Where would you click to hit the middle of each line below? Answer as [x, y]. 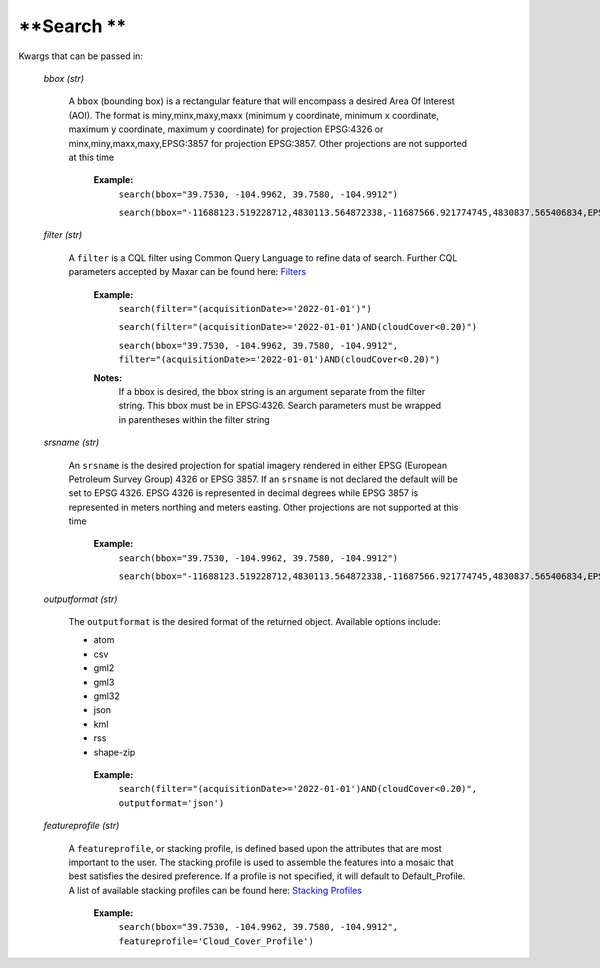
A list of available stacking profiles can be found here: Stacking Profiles [215, 890]
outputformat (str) [80, 599]
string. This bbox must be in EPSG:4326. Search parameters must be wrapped [280, 406]
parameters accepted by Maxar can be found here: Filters [187, 272]
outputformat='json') [171, 803]
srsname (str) [71, 442]
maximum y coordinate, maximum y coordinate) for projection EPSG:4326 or [226, 129]
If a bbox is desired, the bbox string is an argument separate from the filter [272, 391]
